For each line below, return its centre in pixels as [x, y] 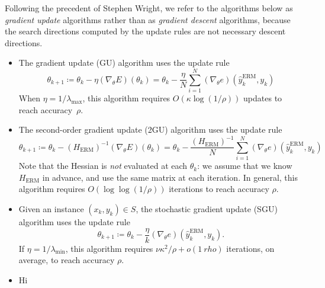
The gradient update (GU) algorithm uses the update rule [124, 63]
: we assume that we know [245, 166]
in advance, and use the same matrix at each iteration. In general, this [170, 177]
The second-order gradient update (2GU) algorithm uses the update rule [150, 129]
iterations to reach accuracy [219, 189]
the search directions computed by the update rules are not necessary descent [145, 31]
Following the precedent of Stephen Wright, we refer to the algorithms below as [149, 8]
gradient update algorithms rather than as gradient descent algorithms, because [148, 19]
